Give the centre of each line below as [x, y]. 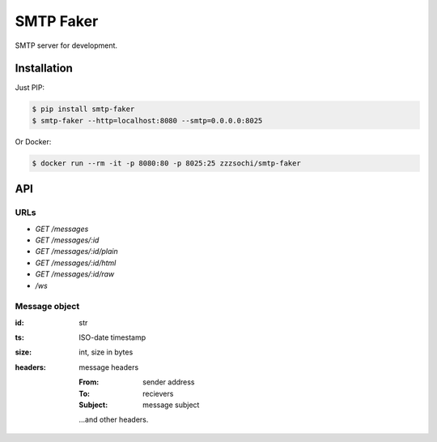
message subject [171, 405]
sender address [169, 382]
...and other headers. [114, 420]
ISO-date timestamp [112, 337]
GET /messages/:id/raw [75, 274]
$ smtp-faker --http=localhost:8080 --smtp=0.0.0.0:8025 [147, 120]
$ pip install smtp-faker [83, 109]
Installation [44, 69]
